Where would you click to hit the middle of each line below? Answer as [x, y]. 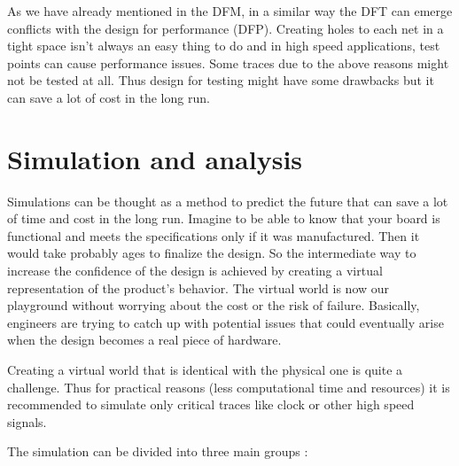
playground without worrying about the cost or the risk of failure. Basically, [214, 305]
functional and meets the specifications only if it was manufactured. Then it [214, 235]
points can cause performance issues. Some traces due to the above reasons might [228, 62]
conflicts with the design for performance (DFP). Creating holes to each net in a [226, 28]
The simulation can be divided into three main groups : [158, 451]
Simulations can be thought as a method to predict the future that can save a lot [228, 201]
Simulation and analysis [155, 158]
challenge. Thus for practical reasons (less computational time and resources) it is [229, 387]
